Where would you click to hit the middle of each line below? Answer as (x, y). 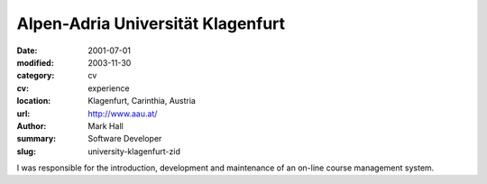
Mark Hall (106, 125)
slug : (26, 151)
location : (34, 101)
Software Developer (125, 139)
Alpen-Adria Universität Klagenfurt (151, 23)
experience (109, 88)
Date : (27, 51)
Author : (32, 125)
